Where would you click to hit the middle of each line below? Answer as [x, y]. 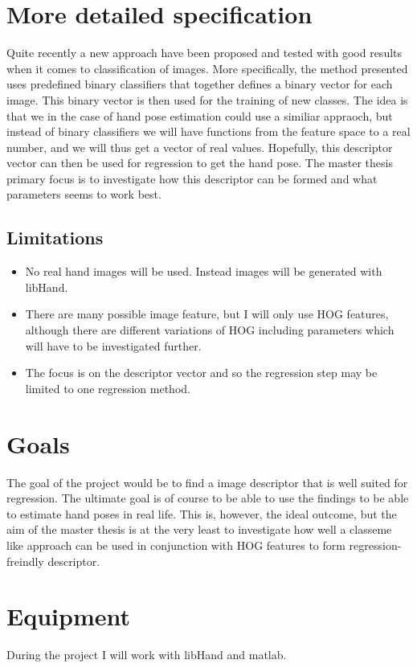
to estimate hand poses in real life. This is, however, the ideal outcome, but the [202, 513]
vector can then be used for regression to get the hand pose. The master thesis [200, 163]
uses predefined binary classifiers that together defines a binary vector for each [200, 84]
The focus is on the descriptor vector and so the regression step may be [201, 373]
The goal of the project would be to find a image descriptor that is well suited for [207, 482]
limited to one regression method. [108, 388]
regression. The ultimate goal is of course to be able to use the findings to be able [208, 498]
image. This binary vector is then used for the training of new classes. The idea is [207, 99]
